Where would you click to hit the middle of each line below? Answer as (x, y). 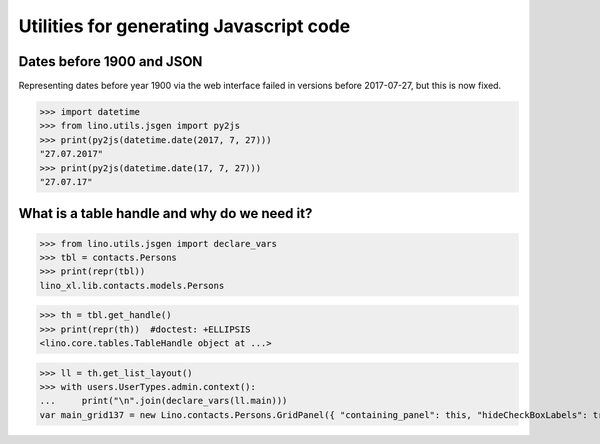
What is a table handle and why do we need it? (165, 213)
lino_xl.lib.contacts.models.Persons (132, 285)
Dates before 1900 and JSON (110, 61)
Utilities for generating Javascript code (184, 26)
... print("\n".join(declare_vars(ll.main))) (163, 401)
